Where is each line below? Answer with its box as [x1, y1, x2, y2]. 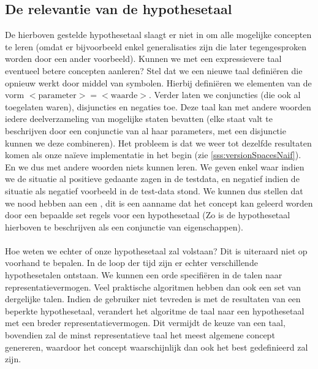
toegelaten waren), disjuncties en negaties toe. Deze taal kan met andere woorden [5, 100, 311, 113]
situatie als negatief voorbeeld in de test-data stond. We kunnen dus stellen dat [5, 184, 303, 197]
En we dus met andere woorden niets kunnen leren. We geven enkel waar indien [5, 160, 305, 173]
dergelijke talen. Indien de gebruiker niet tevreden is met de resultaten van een [5, 292, 301, 305]
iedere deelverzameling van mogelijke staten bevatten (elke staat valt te [5, 112, 273, 125]
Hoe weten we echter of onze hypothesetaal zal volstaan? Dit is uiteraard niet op [5, 244, 308, 257]
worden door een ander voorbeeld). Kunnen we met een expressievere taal [5, 52, 282, 65]
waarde [110, 91, 138, 101]
